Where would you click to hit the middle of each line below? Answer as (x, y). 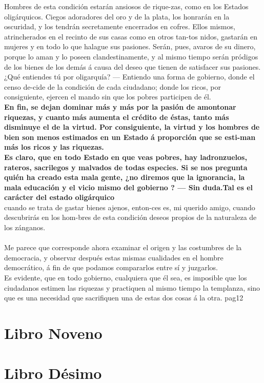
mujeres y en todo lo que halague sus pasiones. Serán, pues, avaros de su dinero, (130, 46)
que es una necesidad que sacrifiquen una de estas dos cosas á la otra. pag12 (124, 298)
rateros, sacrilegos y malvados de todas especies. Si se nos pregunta (126, 167)
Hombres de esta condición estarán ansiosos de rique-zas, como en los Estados (126, 6)
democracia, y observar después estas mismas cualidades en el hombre (114, 257)
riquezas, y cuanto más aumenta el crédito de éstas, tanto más (117, 117)
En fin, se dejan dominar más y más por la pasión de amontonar (120, 106)
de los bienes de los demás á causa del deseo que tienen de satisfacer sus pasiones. (133, 66)
